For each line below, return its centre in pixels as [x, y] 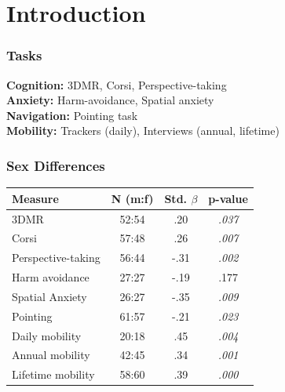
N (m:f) [132, 198]
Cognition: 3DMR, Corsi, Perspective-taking [117, 84]
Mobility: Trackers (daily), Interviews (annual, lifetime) [143, 131]
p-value [228, 198]
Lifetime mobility [53, 374]
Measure [35, 198]
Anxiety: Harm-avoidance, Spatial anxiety [110, 100]
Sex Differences [56, 165]
